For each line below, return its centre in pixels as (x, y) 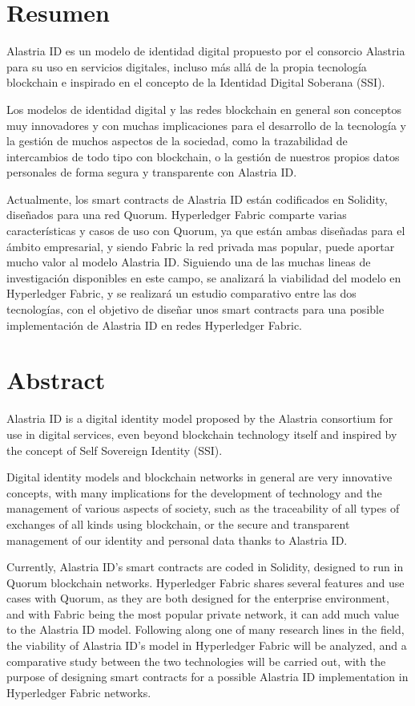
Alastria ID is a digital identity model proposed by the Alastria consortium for (200, 418)
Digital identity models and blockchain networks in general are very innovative (199, 477)
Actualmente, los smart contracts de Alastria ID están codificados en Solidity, (197, 199)
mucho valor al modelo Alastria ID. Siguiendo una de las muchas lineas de (189, 262)
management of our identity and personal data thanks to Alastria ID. (177, 540)
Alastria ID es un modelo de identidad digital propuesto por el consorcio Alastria (206, 51)
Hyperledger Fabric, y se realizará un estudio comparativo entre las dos (181, 293)
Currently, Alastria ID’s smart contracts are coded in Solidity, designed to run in (205, 567)
